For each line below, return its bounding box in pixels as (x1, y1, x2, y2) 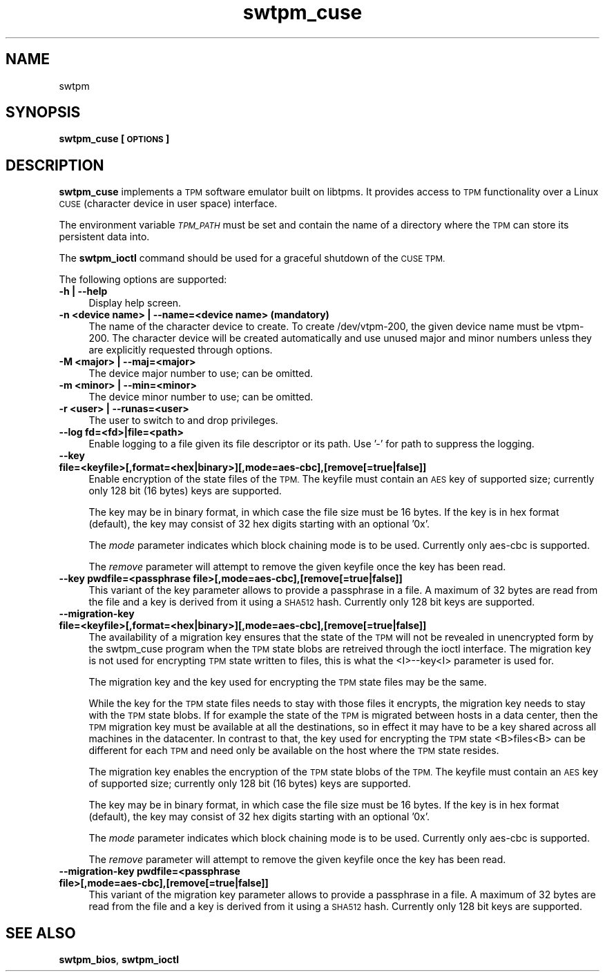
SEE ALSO (6, 924, 76, 942)
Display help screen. (88, 297, 182, 309)
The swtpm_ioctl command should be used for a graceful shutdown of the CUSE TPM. (59, 252, 445, 264)
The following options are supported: (59, 273, 227, 286)
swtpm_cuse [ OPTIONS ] (59, 133, 170, 145)
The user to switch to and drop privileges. (88, 414, 278, 427)
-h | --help (59, 285, 108, 298)
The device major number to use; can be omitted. (88, 367, 313, 380)
